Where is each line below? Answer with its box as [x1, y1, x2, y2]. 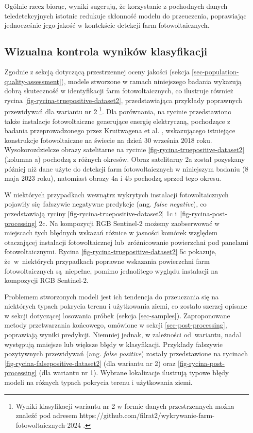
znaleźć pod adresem [16, 410, 77, 420]
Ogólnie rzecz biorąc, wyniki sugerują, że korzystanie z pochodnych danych [4, 1, 228, 11]
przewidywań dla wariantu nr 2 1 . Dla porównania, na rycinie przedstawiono [4, 105, 232, 117]
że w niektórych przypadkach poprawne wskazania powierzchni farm [4, 256, 210, 266]
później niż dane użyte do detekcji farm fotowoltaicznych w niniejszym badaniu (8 [4, 163, 249, 173]
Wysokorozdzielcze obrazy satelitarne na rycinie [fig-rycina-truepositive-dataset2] [4, 144, 245, 155]
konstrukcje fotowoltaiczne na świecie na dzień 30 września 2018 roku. [4, 135, 212, 145]
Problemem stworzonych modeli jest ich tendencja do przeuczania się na [4, 291, 219, 301]
